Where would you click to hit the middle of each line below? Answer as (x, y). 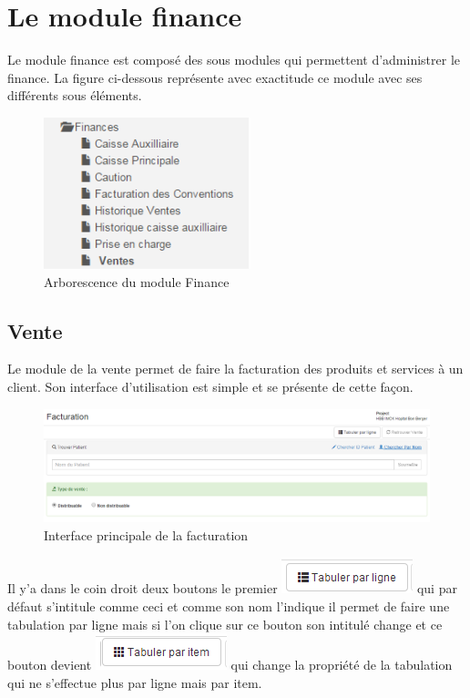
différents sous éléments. (75, 95)
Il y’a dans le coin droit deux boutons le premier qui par (232, 588)
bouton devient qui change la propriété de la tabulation (230, 665)
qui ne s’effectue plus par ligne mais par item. (135, 682)
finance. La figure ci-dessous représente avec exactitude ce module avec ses (215, 77)
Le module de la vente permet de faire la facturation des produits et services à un (235, 369)
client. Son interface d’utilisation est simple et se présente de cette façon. (210, 387)
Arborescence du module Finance (137, 281)
